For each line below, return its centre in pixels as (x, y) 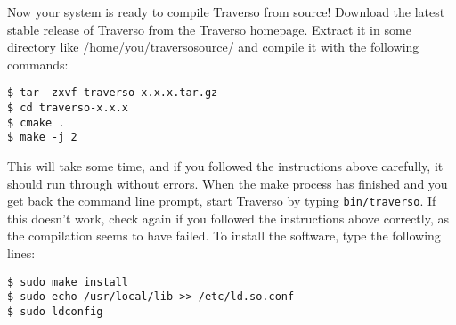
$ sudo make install (68, 282)
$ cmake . (36, 122)
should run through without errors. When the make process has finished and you (228, 183)
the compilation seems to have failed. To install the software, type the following (224, 236)
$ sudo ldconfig (55, 311)
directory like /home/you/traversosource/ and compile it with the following (213, 47)
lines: (21, 253)
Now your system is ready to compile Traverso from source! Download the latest (226, 12)
